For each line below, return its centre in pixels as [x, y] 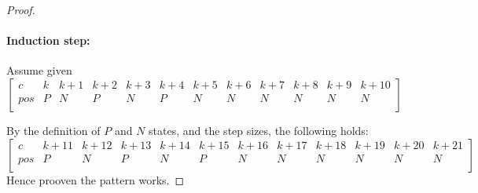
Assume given [39, 70]
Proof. [21, 9]
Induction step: [48, 40]
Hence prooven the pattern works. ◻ [96, 179]
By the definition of [53, 130]
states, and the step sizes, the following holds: [259, 130]
